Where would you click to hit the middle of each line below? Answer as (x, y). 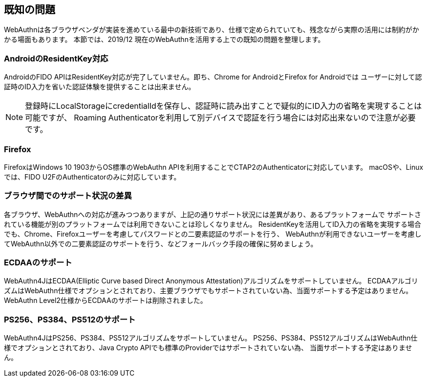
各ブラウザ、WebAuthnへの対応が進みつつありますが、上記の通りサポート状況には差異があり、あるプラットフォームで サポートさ (213, 214)
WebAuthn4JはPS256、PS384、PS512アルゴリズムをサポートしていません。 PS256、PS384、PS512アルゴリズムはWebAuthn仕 (211, 338)
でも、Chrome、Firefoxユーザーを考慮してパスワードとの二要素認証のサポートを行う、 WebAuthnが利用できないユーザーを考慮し (213, 234)
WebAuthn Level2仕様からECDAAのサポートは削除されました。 (106, 301)
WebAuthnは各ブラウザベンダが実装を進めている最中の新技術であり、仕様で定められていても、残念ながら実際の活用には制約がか (212, 30)
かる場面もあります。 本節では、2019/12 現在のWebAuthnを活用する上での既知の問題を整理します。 (164, 40)
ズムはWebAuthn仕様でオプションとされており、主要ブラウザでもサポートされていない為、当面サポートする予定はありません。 (208, 291)
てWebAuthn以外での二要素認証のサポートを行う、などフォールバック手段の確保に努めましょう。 (161, 243)
